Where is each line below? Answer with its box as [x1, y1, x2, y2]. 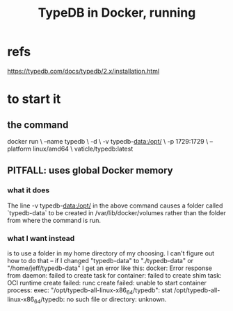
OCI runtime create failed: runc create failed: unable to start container [7, 278, 207, 287]
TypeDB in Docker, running [38, 5, 196, 21]
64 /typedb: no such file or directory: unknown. [33, 295, 167, 305]
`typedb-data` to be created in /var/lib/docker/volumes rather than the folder [7, 208, 226, 217]
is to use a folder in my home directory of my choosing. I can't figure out [7, 249, 214, 258]
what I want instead [7, 233, 75, 243]
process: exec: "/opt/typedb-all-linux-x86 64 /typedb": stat [7, 286, 172, 296]
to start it [7, 92, 61, 107]
